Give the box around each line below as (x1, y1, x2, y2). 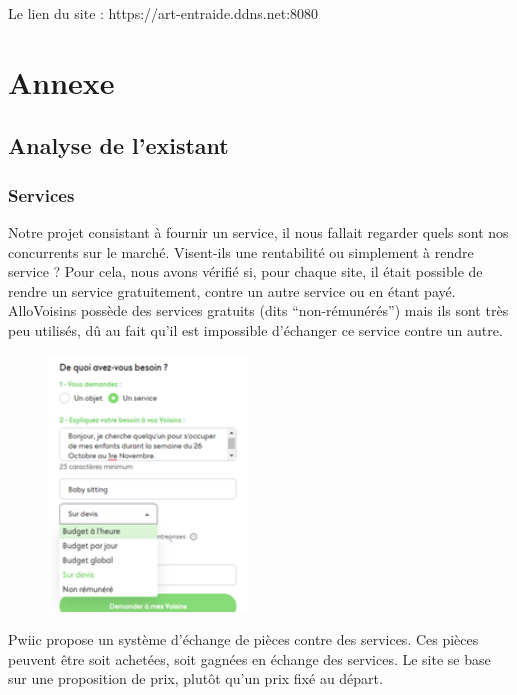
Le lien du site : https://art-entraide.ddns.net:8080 (8, 3, 319, 23)
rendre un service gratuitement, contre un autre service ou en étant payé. (8, 280, 456, 301)
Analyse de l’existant (8, 130, 229, 161)
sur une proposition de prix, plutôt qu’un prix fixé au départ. (8, 668, 383, 689)
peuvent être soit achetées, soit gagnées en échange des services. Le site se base (8, 648, 491, 669)
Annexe (8, 61, 115, 102)
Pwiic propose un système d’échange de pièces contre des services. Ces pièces (8, 629, 479, 650)
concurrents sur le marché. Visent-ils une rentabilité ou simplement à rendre (8, 241, 474, 262)
